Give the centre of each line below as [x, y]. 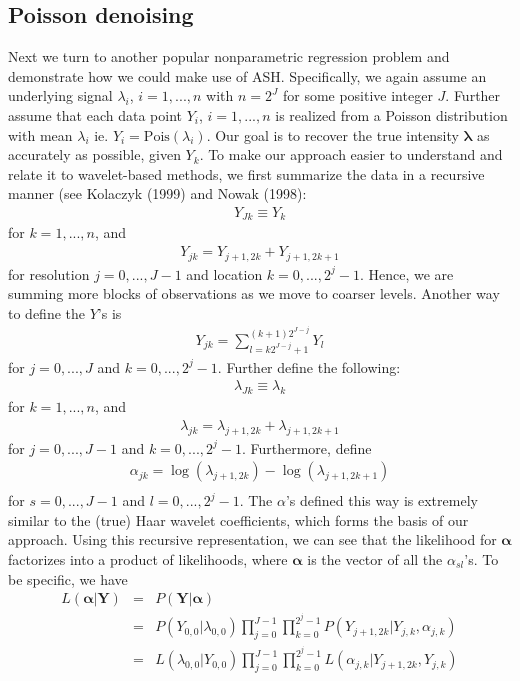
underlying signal [60, 95]
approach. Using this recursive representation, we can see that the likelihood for [252, 539]
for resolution [49, 273]
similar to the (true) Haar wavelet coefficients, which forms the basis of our [238, 519]
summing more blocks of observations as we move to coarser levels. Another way [254, 293]
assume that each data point [95, 114]
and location [224, 273]
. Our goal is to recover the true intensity [332, 134]
